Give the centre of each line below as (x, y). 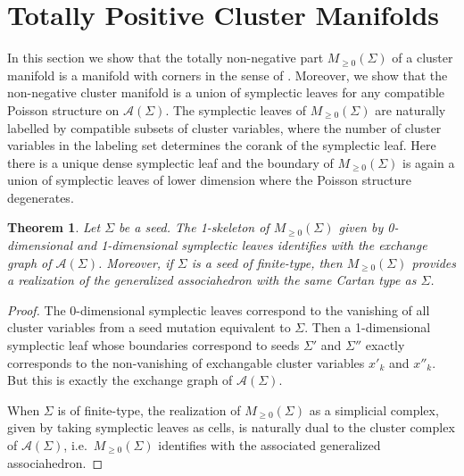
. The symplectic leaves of (236, 109)
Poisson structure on (63, 109)
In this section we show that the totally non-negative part (166, 58)
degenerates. (41, 197)
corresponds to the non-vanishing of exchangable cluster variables (186, 362)
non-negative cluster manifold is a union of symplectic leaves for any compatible (226, 92)
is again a (429, 162)
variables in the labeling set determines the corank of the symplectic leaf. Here (222, 145)
